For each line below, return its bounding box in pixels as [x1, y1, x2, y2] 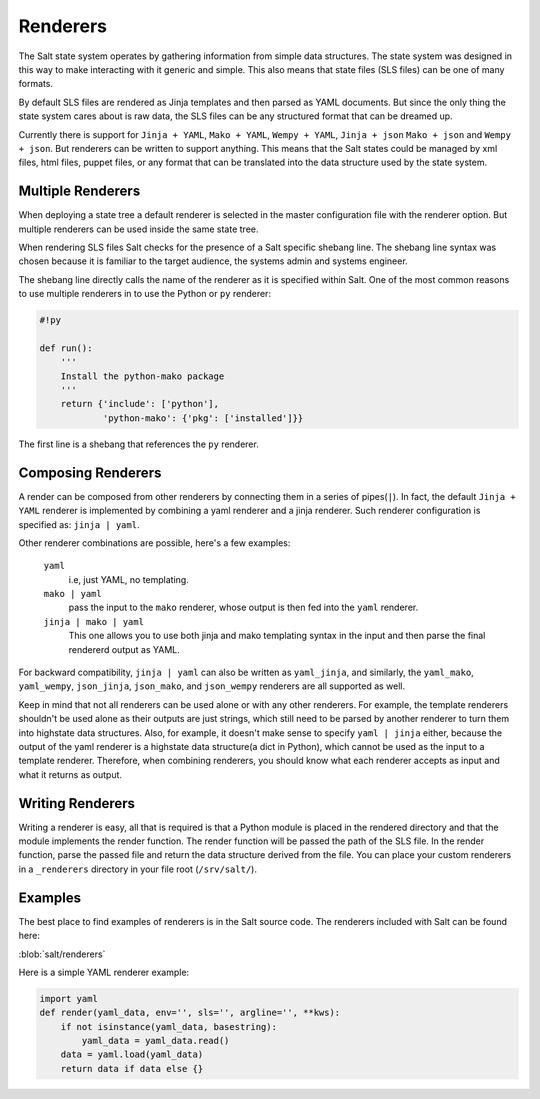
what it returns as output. [18, 768, 123, 780]
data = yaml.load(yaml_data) [60, 1049, 204, 1060]
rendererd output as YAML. [68, 643, 180, 655]
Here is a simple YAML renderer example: [18, 966, 190, 978]
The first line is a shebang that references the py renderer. [18, 438, 259, 450]
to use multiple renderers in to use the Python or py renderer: [18, 288, 272, 300]
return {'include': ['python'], [60, 398, 220, 410]
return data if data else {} [60, 1063, 204, 1074]
